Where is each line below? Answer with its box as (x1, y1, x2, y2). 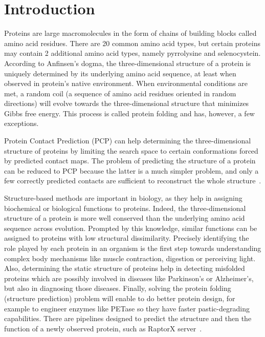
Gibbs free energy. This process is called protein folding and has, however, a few (4, 108, 255, 118)
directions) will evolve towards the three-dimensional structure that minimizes (4, 98, 249, 109)
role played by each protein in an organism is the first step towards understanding (4, 243, 261, 253)
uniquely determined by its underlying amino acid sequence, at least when (4, 68, 236, 78)
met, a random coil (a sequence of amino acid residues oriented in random (4, 88, 236, 98)
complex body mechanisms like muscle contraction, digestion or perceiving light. (4, 252, 256, 263)
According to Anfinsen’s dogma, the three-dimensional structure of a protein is (4, 57, 251, 68)
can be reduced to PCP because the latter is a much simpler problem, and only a (4, 165, 259, 176)
